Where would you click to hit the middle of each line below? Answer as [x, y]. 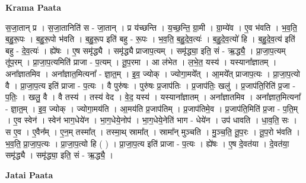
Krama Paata [33, 7]
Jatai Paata [29, 174]
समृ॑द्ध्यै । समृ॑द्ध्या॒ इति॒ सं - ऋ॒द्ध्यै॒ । [60, 155]
